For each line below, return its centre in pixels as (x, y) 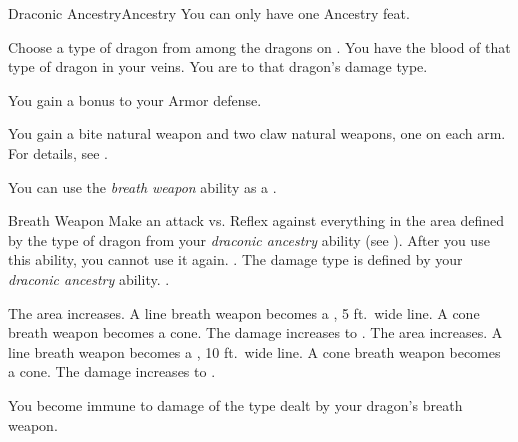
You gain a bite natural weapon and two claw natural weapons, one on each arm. (257, 133)
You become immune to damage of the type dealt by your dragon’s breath (235, 404)
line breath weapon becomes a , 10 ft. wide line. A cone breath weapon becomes (254, 351)
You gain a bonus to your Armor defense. (135, 99)
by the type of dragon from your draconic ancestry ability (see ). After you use (249, 239)
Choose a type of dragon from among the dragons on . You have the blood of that (259, 46)
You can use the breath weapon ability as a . (142, 186)
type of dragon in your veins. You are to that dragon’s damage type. (218, 66)
